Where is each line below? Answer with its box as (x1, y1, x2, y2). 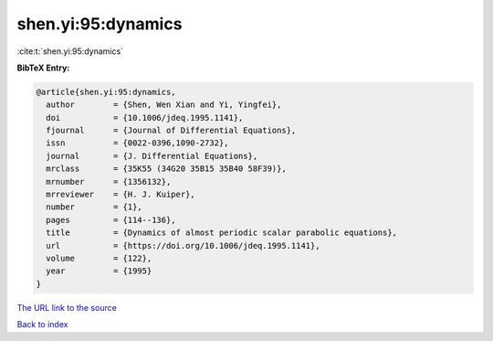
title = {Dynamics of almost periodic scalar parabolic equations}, (46, 228, 397, 238)
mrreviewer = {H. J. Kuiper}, (46, 189, 195, 200)
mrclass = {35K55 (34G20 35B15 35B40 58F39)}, (46, 164, 287, 174)
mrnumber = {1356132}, (46, 176, 172, 186)
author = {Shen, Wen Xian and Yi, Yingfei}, (46, 100, 282, 110)
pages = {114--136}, (46, 215, 177, 225)
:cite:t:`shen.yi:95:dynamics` (16, 46, 123, 57)
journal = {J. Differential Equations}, (46, 151, 258, 161)
